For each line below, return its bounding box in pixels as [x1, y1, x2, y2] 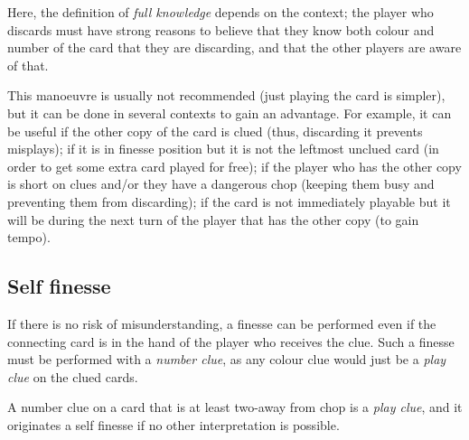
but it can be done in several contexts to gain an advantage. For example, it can [7, 103, 452, 122]
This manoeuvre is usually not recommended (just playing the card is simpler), [7, 86, 446, 105]
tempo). [7, 228, 51, 247]
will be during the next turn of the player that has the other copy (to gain [7, 210, 419, 229]
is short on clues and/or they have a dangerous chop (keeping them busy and [7, 174, 435, 193]
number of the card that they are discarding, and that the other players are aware [7, 38, 462, 57]
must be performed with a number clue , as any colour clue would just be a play [7, 350, 446, 369]
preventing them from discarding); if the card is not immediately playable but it [7, 192, 451, 211]
